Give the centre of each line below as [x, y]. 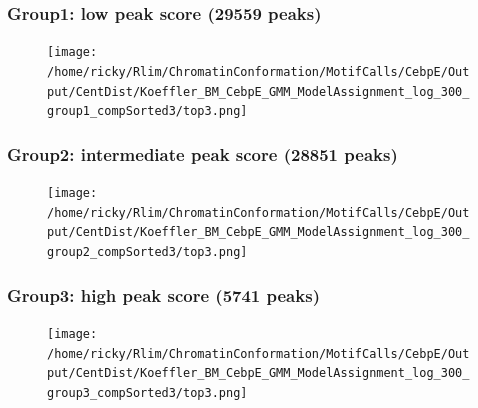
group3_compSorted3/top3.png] [147, 392]
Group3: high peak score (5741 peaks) [163, 294]
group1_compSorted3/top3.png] [147, 111]
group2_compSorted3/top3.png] [147, 252]
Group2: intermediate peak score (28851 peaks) [202, 153]
